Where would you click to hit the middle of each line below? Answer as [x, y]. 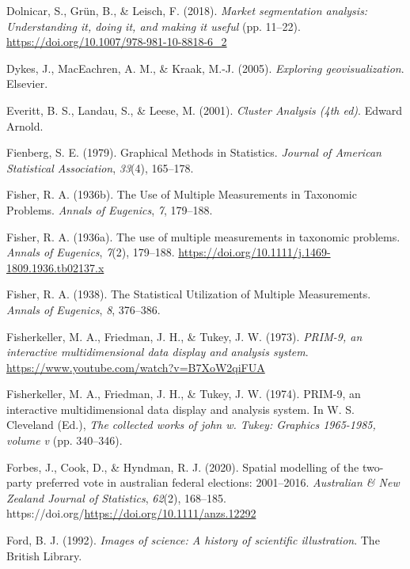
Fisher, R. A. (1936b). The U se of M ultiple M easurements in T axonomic [182, 194]
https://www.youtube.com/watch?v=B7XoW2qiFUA [136, 367]
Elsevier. [27, 83]
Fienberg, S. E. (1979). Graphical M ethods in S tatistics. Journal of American [194, 152]
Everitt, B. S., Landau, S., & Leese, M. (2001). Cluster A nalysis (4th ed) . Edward [204, 110]
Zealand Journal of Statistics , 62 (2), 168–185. [116, 497]
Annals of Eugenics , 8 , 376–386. [84, 309]
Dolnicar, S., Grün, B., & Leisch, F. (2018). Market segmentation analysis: [187, 10]
